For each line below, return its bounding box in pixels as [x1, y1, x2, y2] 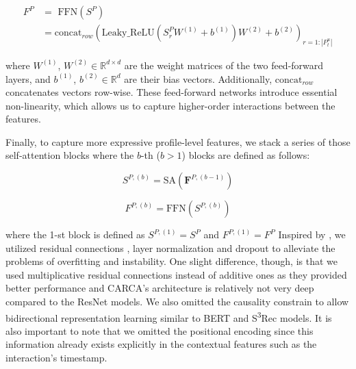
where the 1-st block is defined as [5, 227, 145, 242]
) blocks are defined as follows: [181, 148, 310, 162]
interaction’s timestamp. [5, 351, 107, 365]
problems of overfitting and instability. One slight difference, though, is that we [5, 254, 338, 268]
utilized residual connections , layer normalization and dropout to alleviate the [5, 240, 335, 255]
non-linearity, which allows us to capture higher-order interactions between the [5, 98, 335, 112]
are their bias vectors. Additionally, [124, 71, 272, 86]
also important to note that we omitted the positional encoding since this [5, 323, 314, 338]
